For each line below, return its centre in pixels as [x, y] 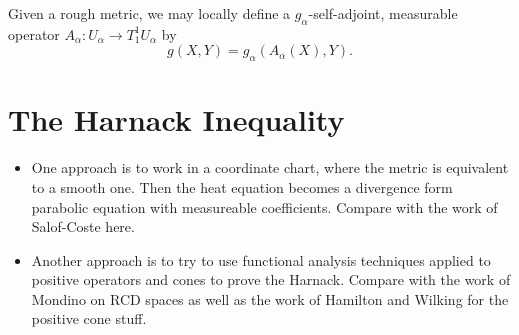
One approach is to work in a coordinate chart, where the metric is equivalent [270, 167]
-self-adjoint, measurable [383, 13]
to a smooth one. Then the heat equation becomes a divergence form [242, 186]
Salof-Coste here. [83, 226]
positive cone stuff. [89, 318]
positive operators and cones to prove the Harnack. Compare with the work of [271, 279]
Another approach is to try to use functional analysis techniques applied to [261, 259]
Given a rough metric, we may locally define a [149, 13]
